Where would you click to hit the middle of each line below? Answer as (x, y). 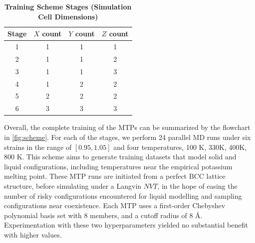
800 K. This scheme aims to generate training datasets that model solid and (120, 157)
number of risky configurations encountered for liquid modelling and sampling (123, 195)
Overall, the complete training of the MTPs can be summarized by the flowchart (127, 127)
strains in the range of (38, 147)
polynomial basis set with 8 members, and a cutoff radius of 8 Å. (103, 215)
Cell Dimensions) (68, 16)
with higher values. (33, 234)
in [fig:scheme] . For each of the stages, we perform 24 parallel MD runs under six (127, 137)
